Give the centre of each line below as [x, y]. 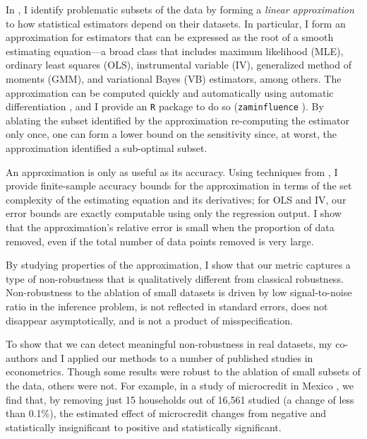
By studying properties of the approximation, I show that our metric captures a [178, 265]
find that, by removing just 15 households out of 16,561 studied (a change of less [180, 399]
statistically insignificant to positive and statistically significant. [144, 427]
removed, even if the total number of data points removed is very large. [160, 241]
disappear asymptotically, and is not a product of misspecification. [149, 320]
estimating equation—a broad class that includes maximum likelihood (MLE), [175, 51]
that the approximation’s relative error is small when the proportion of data [170, 227]
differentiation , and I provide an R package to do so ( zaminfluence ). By [165, 106]
